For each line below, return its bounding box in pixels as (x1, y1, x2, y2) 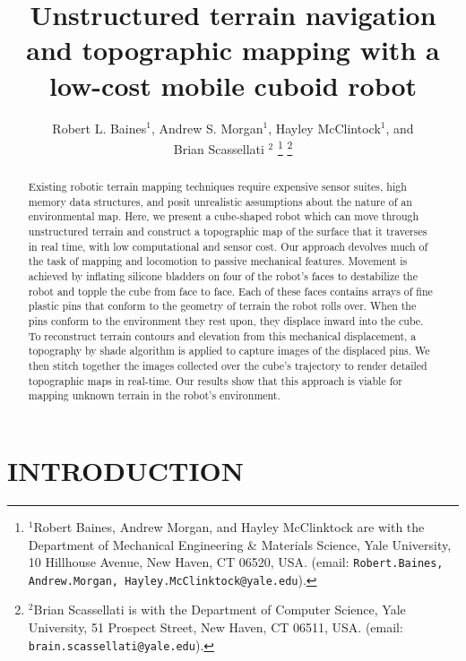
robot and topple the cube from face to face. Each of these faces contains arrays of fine (28, 283, 433, 298)
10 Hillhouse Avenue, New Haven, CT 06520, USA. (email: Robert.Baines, (28, 553, 444, 571)
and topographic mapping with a (26, 31, 440, 68)
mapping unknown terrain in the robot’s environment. (28, 388, 280, 403)
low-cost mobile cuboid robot (48, 66, 418, 103)
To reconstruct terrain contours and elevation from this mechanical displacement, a (28, 328, 417, 343)
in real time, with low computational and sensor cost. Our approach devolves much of (28, 238, 428, 253)
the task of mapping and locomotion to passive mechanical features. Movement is (28, 253, 408, 269)
